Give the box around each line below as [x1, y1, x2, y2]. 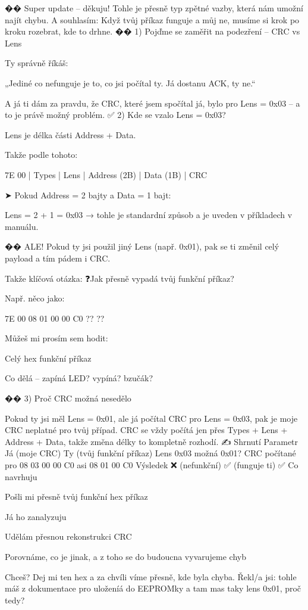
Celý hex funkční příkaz [5, 351, 92, 364]
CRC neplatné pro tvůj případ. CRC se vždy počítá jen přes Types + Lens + [5, 424, 288, 436]
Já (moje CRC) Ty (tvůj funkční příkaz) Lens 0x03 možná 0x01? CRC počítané [5, 447, 296, 459]
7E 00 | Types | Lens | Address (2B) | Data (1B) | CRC [5, 168, 208, 180]
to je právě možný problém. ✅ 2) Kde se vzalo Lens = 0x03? [5, 108, 226, 121]
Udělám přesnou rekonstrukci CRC [5, 530, 132, 543]
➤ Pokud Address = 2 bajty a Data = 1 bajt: [5, 188, 171, 201]
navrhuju [5, 470, 37, 483]
